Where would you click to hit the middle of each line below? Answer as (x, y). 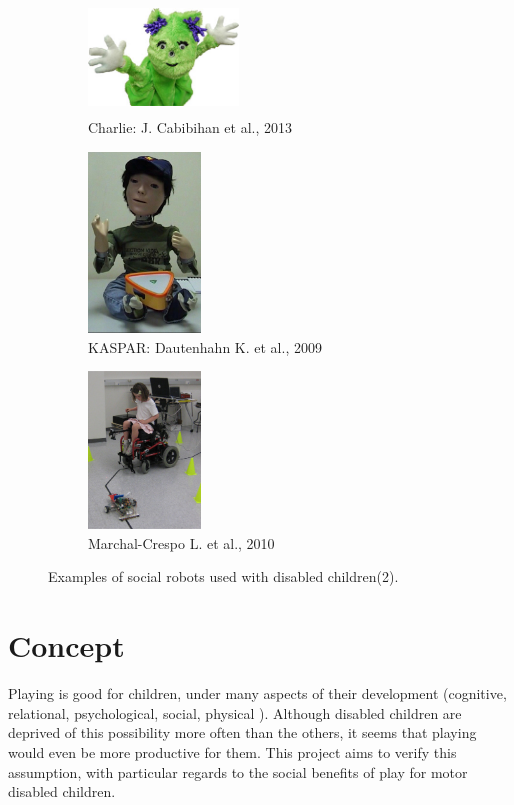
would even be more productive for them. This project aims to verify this (232, 751)
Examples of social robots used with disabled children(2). (223, 576)
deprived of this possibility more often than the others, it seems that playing (242, 732)
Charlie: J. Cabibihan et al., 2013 (190, 126)
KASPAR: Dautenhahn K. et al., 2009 (205, 346)
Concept (66, 645)
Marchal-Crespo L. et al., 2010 (181, 542)
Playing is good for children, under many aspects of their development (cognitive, (257, 693)
